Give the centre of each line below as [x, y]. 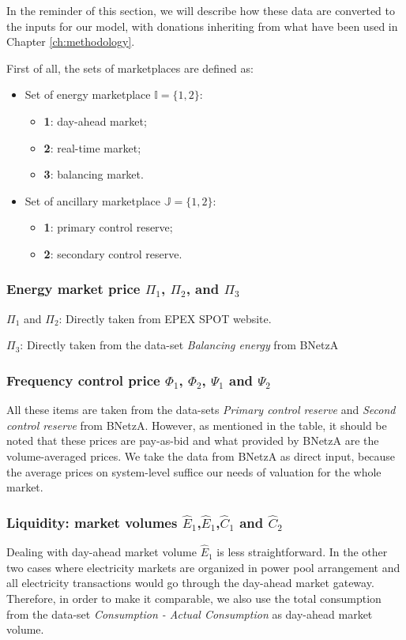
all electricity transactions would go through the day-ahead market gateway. [190, 583]
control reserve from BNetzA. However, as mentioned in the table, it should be [197, 425]
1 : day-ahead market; [95, 120]
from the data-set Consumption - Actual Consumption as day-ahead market [190, 614]
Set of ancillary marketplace [92, 200]
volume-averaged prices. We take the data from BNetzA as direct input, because [201, 456]
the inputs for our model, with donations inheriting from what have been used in [202, 26]
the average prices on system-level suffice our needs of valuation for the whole [194, 471]
